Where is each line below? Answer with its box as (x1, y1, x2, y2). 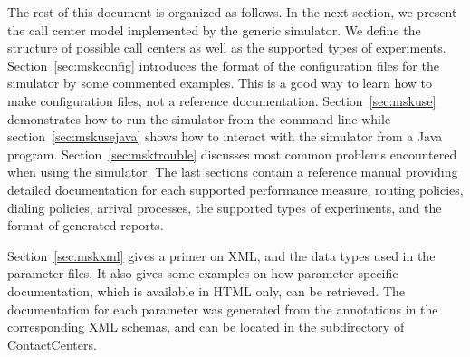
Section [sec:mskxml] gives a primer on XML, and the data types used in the (7, 246, 436, 265)
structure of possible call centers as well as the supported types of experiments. (7, 38, 446, 57)
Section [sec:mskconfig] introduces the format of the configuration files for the (7, 55, 439, 74)
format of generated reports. (7, 216, 164, 235)
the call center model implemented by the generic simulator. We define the (7, 20, 421, 39)
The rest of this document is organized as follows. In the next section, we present (7, 3, 457, 21)
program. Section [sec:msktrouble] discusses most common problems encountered (7, 144, 457, 163)
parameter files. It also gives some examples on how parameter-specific (7, 264, 398, 283)
